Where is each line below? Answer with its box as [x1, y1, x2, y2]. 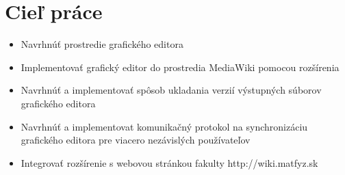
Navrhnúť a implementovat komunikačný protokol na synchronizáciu [21, 119, 308, 133]
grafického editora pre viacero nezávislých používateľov [21, 133, 251, 147]
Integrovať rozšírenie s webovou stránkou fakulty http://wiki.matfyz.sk [21, 155, 318, 170]
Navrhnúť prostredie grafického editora [21, 37, 183, 51]
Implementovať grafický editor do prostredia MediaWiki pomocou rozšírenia [21, 59, 340, 74]
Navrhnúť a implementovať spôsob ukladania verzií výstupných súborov [21, 83, 322, 97]
